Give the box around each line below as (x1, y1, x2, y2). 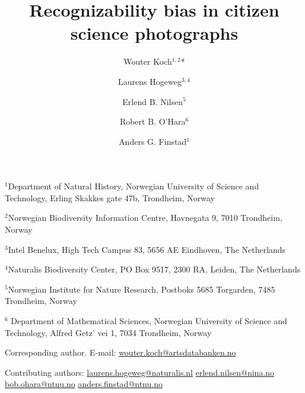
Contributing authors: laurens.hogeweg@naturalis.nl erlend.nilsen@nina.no (5, 366, 275, 378)
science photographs (70, 21, 239, 45)
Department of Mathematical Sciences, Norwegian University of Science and (11, 315, 287, 327)
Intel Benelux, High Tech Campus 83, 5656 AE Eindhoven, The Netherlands (8, 243, 286, 255)
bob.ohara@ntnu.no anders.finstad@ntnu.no (5, 378, 163, 390)
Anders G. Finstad (119, 135, 187, 147)
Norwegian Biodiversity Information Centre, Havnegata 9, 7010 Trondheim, (8, 211, 282, 224)
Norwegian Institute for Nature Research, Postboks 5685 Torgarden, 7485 (8, 283, 275, 295)
